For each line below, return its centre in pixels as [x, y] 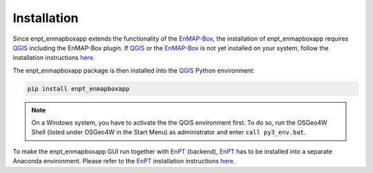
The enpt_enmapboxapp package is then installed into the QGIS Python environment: [134, 70]
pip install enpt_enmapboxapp [78, 89]
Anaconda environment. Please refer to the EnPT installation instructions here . [124, 161]
